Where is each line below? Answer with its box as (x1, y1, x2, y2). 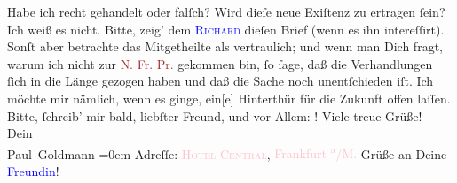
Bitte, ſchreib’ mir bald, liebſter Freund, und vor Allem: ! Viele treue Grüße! (7, 106, 422, 125)
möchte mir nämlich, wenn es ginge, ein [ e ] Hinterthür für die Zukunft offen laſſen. (7, 88, 451, 107)
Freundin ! (7, 162, 59, 179)
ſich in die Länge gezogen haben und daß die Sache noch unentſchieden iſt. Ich (7, 72, 434, 90)
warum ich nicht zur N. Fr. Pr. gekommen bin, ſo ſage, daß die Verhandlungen (7, 54, 433, 72)
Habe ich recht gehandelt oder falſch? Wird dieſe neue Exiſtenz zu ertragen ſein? (7, 3, 445, 20)
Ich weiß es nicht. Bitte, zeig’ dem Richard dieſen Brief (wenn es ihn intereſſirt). (7, 19, 445, 38)
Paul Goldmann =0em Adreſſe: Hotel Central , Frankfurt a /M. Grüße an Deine (7, 141, 447, 163)
